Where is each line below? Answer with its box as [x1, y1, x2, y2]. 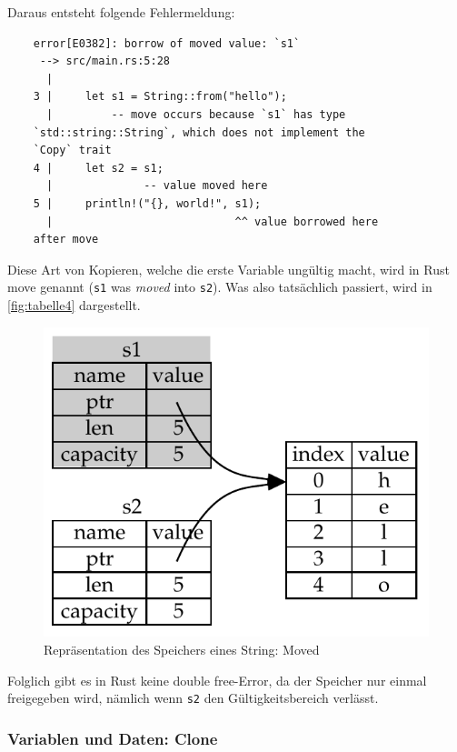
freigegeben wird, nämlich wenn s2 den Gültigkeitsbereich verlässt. [7, 688, 379, 707]
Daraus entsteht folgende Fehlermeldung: [7, 3, 235, 21]
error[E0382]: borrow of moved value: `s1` [33, 36, 301, 50]
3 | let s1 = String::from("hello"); [33, 90, 287, 104]
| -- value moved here [45, 179, 268, 193]
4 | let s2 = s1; [33, 161, 164, 175]
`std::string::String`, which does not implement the [33, 125, 365, 139]
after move [33, 233, 99, 246]
